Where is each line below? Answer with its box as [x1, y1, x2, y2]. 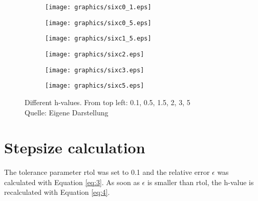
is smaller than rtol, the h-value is [147, 176, 254, 187]
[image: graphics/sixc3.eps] [45, 66, 144, 74]
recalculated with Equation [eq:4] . [4, 187, 110, 197]
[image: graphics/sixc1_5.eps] [45, 35, 152, 43]
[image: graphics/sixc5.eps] [45, 82, 144, 90]
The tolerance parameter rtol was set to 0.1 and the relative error [4, 167, 210, 177]
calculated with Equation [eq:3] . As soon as [4, 176, 140, 187]
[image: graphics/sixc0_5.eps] [45, 19, 152, 27]
